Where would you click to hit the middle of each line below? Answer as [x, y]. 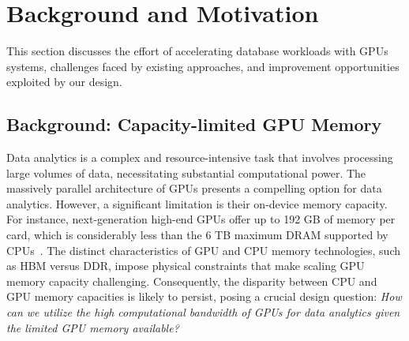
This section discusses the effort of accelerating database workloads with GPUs [197, 51]
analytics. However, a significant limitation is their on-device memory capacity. [197, 203]
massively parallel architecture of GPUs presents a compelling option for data [194, 188]
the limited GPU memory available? [93, 327]
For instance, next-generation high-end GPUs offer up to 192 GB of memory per [201, 219]
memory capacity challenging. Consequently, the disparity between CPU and [192, 281]
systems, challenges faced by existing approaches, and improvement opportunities [203, 66]
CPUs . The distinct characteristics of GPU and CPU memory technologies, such [204, 250]
